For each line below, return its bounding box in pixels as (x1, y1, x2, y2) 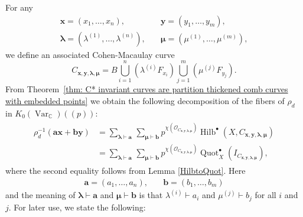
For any (5, 1, 33, 13)
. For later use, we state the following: (8, 200, 146, 213)
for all (255, 189, 276, 201)
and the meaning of (5, 189, 76, 201)
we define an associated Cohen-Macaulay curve (5, 48, 175, 60)
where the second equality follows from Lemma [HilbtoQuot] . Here (5, 164, 246, 177)
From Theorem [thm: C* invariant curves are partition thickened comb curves (5, 83, 288, 95)
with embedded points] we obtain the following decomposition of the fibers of (5, 94, 285, 106)
